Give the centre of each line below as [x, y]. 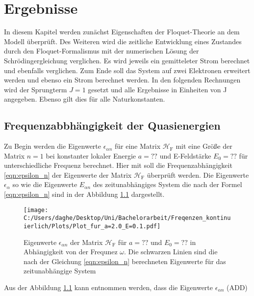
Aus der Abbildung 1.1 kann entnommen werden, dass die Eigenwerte [109, 287]
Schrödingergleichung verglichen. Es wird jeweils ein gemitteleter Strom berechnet [127, 60]
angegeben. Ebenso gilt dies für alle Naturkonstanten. [85, 99]
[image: [36, 210]
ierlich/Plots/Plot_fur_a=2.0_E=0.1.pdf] [92, 226]
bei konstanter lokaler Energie [91, 155]
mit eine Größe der [204, 146]
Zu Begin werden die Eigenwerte [53, 146]
